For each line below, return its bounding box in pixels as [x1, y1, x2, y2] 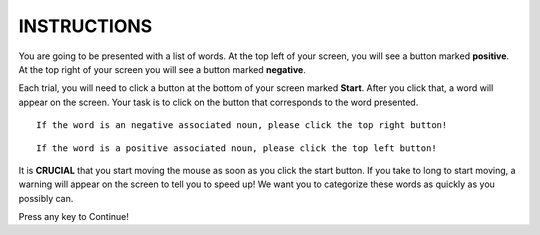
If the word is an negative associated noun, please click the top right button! [36, 120, 448, 131]
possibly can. [18, 192, 74, 204]
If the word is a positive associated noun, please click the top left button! [36, 142, 437, 154]
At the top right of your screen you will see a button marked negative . [18, 63, 307, 75]
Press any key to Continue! [18, 211, 130, 223]
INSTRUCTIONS [18, 15, 153, 37]
